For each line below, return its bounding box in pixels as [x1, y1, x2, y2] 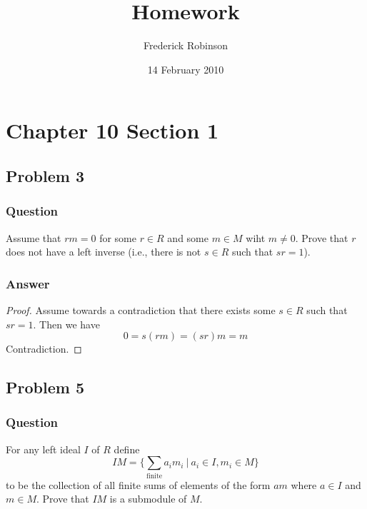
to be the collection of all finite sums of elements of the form [6, 477, 271, 492]
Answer [6, 274, 50, 292]
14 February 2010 [147, 61, 224, 76]
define [114, 441, 140, 456]
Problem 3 [6, 164, 84, 186]
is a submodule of [109, 491, 187, 506]
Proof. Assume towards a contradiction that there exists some [6, 302, 276, 317]
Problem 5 [6, 376, 84, 398]
